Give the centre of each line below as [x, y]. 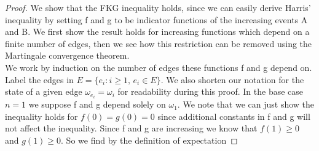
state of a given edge [44, 91]
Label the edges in [39, 79]
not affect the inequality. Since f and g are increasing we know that [131, 128]
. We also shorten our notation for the [232, 79]
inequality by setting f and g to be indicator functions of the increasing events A [156, 19]
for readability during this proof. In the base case [211, 91]
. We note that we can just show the [246, 104]
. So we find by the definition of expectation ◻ [149, 140]
